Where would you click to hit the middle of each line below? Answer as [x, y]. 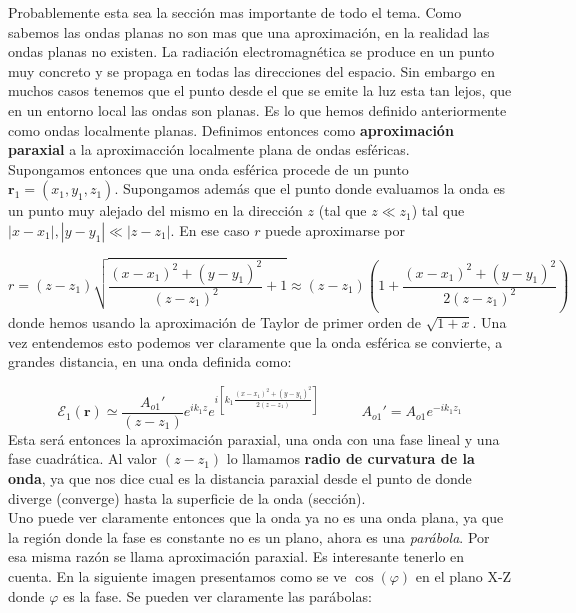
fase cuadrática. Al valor [83, 458]
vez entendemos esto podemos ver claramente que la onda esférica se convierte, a [255, 341]
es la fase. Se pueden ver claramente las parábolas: [217, 595]
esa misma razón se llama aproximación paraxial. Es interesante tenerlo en [236, 556]
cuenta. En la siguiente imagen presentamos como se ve [177, 576]
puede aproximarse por [335, 229]
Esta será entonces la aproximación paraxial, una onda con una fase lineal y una [254, 438]
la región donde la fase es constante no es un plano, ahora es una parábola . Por [249, 536]
